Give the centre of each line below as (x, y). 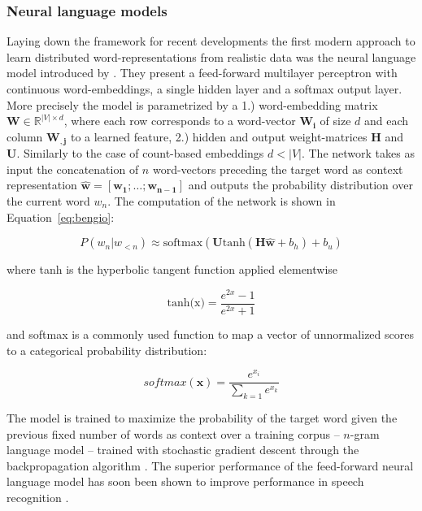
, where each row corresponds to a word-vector (180, 121)
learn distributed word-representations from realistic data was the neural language (211, 56)
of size (335, 121)
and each (387, 121)
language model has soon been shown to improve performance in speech (185, 481)
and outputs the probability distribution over (300, 185)
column (25, 136)
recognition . (38, 498)
